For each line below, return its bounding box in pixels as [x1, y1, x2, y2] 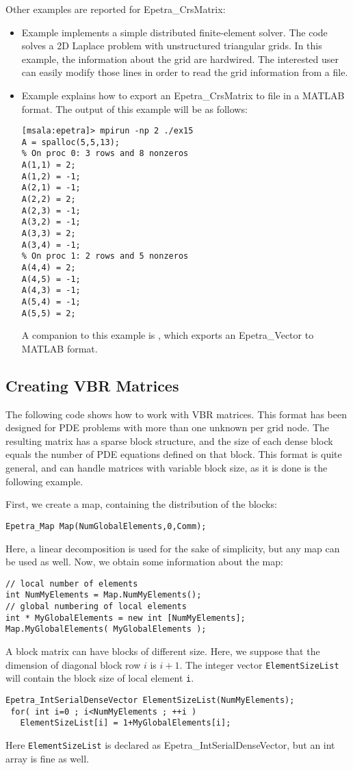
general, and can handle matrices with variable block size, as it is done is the [5, 461, 328, 475]
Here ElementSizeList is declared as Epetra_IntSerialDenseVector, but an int [5, 737, 335, 752]
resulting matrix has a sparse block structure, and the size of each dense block [5, 433, 333, 448]
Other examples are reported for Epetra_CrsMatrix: [5, 2, 226, 16]
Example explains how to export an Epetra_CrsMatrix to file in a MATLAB [21, 88, 345, 102]
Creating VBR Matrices [5, 374, 179, 396]
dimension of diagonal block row [5, 657, 141, 671]
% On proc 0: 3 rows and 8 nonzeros [21, 149, 189, 159]
